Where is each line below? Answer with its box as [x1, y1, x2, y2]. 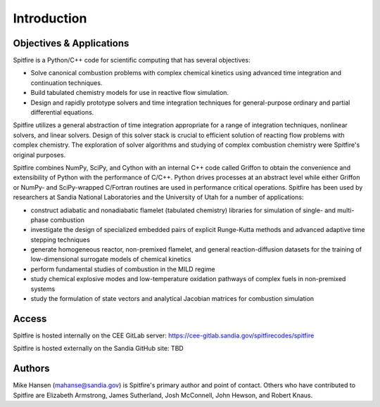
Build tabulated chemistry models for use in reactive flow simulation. [30, 89, 229, 97]
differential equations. [30, 108, 94, 117]
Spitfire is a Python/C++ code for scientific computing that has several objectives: [13, 56, 251, 65]
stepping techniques [30, 235, 91, 244]
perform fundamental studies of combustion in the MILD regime [30, 264, 215, 273]
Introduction [13, 11, 87, 26]
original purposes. [13, 150, 66, 159]
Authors [13, 363, 50, 375]
